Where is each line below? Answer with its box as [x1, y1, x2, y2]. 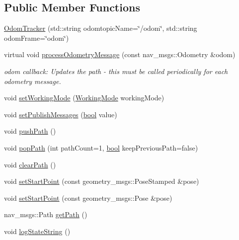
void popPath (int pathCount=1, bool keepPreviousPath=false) [4, 142, 198, 153]
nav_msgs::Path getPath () [4, 209, 87, 220]
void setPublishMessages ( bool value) [4, 109, 117, 119]
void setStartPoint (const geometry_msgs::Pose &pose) [4, 192, 172, 203]
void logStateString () [4, 226, 71, 236]
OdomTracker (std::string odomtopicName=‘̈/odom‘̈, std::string [4, 23, 197, 33]
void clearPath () [4, 159, 56, 169]
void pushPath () [4, 126, 56, 136]
